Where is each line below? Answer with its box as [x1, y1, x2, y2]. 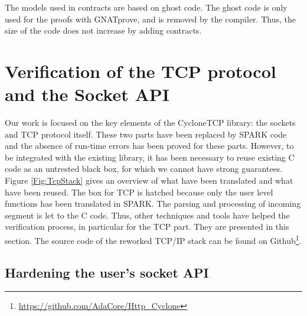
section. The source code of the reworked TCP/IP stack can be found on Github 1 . [5, 233, 302, 246]
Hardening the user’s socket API [5, 263, 209, 281]
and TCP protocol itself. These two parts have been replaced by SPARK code [5, 128, 287, 140]
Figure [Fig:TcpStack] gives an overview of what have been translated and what [5, 174, 293, 187]
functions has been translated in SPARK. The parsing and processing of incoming [5, 197, 301, 210]
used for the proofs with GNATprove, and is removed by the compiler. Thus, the [5, 12, 296, 25]
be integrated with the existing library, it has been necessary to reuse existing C [5, 151, 295, 163]
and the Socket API [5, 82, 169, 106]
